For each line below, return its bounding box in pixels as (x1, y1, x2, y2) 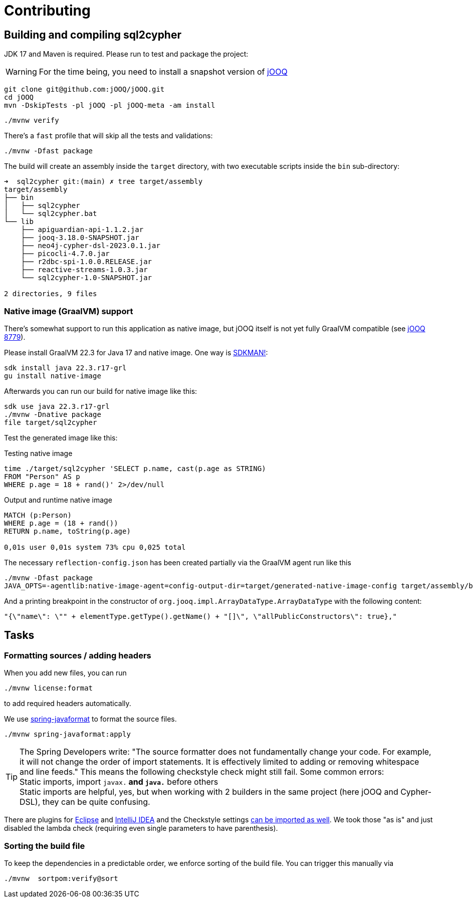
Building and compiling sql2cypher (4, 28, 182, 41)
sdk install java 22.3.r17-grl (4, 363, 127, 372)
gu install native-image (4, 371, 101, 380)
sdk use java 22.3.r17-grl (4, 402, 110, 410)
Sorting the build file (4, 840, 85, 851)
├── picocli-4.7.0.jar (21, 250, 110, 258)
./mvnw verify (4, 116, 59, 125)
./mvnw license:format (4, 684, 93, 693)
